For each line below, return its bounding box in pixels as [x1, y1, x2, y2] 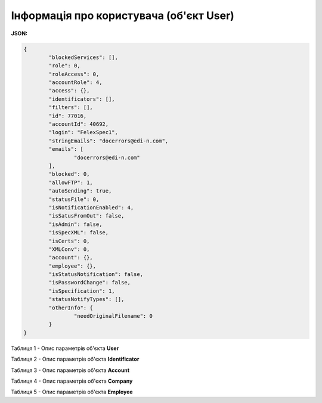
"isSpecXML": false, [48, 230, 109, 236]
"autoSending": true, [48, 188, 112, 194]
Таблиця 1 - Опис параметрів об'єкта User [11, 345, 119, 352]
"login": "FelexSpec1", [48, 129, 119, 136]
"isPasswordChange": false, [48, 279, 131, 286]
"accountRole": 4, [48, 79, 103, 86]
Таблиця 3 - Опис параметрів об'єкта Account [11, 367, 130, 374]
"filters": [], [48, 104, 94, 111]
